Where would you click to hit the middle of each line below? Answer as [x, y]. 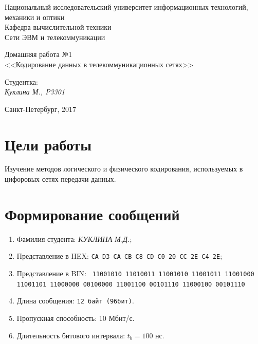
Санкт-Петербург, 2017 [40, 109]
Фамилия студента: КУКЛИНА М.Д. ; [74, 238]
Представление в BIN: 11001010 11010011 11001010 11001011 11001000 [135, 273]
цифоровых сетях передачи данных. [60, 179]
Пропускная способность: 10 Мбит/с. [76, 318]
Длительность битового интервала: [71, 335]
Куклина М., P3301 [35, 92]
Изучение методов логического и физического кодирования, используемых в [124, 169]
